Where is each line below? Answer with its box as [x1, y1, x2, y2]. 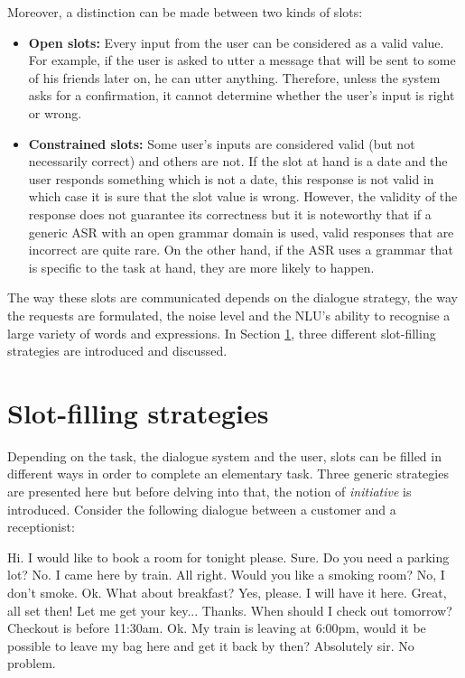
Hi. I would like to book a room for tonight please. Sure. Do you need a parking [7, 547, 450, 566]
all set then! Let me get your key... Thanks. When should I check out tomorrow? [7, 600, 452, 619]
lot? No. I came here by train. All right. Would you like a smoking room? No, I [7, 565, 445, 584]
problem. [7, 654, 56, 673]
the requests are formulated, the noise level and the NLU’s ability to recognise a [7, 305, 451, 324]
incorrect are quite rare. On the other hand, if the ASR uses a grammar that [28, 240, 453, 259]
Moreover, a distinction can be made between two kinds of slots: [7, 3, 363, 21]
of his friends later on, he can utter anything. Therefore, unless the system [28, 68, 441, 87]
